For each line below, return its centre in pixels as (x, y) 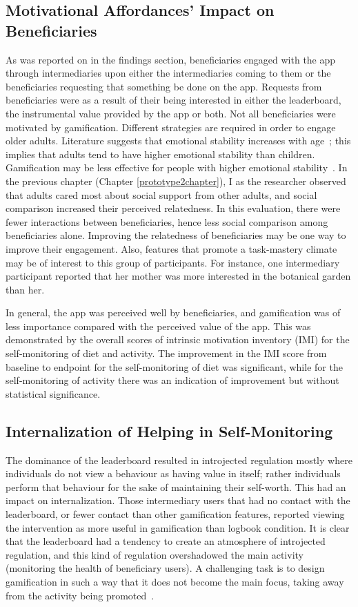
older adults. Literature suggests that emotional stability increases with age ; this (178, 141)
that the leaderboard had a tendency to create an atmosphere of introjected (166, 541)
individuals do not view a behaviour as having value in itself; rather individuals (173, 473)
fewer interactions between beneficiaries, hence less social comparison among (167, 221)
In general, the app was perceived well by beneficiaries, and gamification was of (173, 312)
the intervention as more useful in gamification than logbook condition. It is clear (178, 527)
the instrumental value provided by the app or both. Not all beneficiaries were (171, 113)
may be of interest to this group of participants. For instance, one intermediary (173, 262)
